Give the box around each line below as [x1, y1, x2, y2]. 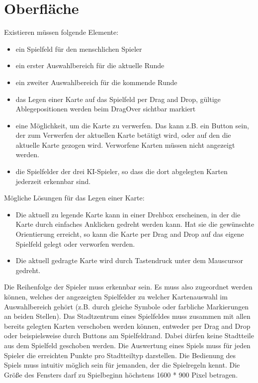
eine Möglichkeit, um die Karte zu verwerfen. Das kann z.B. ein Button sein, [15, 120, 249, 130]
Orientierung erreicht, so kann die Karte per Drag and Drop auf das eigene [15, 229, 244, 239]
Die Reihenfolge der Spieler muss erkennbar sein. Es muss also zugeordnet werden [4, 282, 253, 292]
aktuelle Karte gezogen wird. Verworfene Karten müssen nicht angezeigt [15, 139, 235, 150]
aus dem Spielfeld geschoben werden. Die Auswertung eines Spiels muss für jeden [4, 340, 251, 350]
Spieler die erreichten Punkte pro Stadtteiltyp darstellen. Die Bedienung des [4, 350, 236, 360]
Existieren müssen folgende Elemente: [4, 27, 119, 37]
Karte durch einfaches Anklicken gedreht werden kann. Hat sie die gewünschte [15, 219, 255, 229]
